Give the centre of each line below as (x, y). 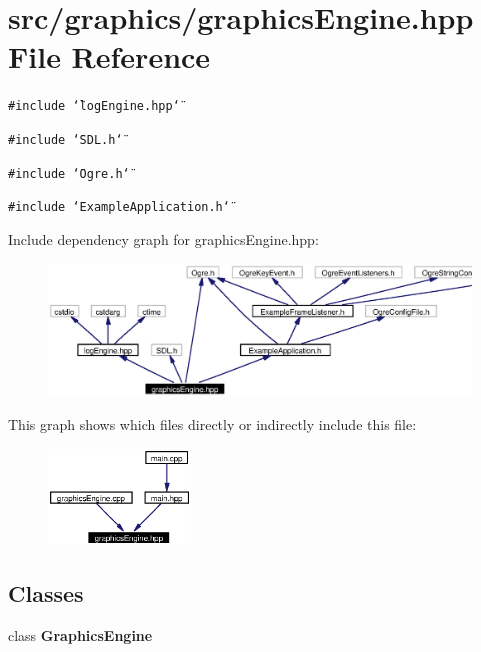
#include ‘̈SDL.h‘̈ (65, 139)
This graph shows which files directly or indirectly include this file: (212, 424)
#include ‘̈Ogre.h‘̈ (69, 173)
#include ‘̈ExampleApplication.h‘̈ (119, 207)
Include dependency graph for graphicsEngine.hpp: (163, 238)
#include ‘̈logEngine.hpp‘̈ (94, 106)
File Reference (109, 56)
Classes (46, 592)
